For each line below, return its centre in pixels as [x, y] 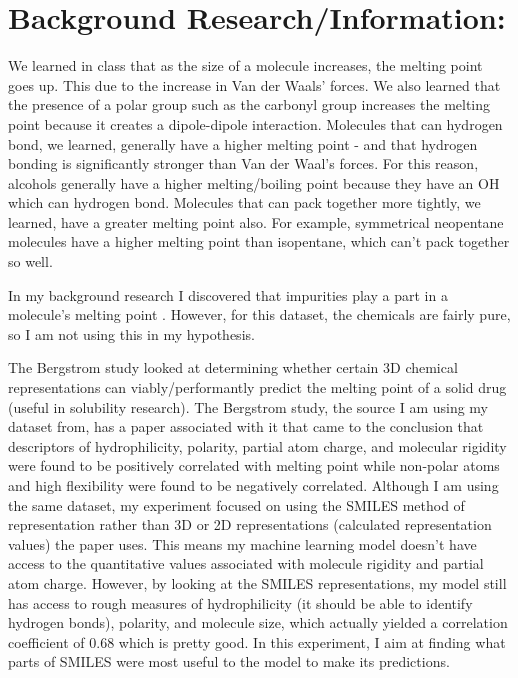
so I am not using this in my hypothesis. [131, 333]
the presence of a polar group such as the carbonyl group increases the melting [249, 104]
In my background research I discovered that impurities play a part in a [228, 294]
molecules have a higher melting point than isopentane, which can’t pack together [259, 241]
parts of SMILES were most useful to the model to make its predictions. [229, 661]
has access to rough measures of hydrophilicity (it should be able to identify [240, 602]
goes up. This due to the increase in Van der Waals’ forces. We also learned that [254, 84]
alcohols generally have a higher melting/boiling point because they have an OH [254, 182]
